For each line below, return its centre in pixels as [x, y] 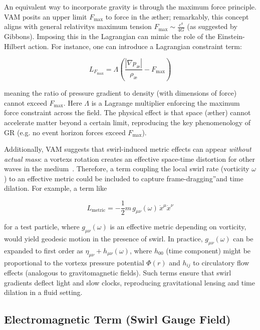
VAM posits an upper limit [46, 16]
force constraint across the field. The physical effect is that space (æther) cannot [127, 112]
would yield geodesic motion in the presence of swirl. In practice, [103, 238]
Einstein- [231, 36]
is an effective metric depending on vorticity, [178, 227]
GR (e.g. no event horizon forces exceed [65, 132]
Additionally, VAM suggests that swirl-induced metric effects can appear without [128, 149]
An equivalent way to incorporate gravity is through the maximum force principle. [130, 7]
